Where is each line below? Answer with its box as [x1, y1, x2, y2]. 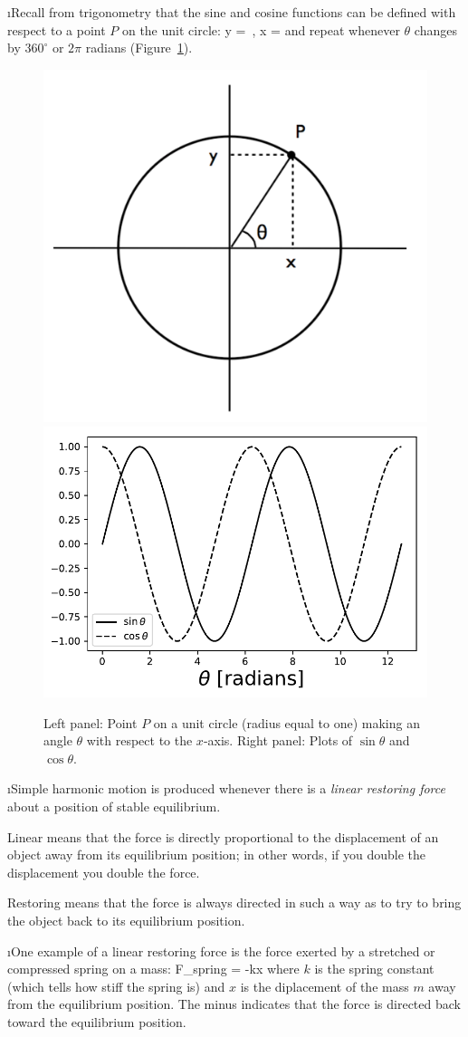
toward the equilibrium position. [7, 1012, 186, 1031]
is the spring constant [314, 959, 435, 978]
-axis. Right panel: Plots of [203, 731, 353, 750]
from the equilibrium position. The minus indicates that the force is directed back [7, 994, 461, 1013]
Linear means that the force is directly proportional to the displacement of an [7, 827, 439, 846]
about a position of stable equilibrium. [7, 796, 221, 815]
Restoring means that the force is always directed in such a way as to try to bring [7, 893, 462, 912]
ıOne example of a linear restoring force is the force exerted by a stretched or [7, 941, 435, 960]
